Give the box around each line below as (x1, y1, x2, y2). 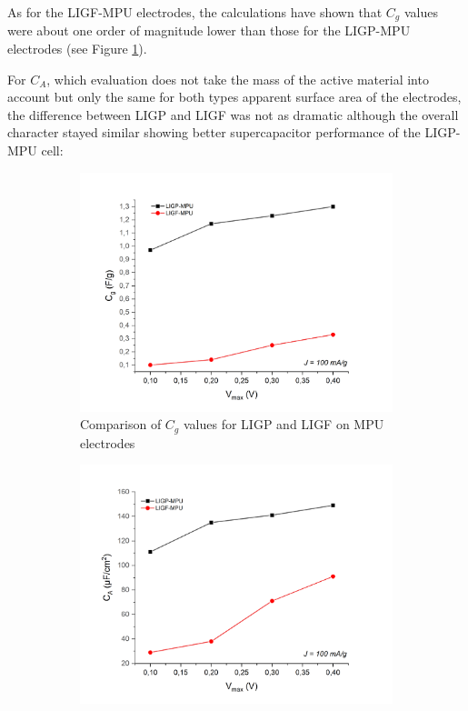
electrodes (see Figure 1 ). (7, 39, 147, 58)
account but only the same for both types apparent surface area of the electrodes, (7, 87, 462, 106)
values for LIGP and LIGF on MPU (183, 415, 384, 434)
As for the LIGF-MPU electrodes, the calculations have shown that (7, 3, 383, 21)
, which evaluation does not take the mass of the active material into (46, 69, 429, 88)
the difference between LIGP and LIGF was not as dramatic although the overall (7, 105, 459, 124)
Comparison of (80, 415, 162, 434)
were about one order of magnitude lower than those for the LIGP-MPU (7, 21, 411, 40)
